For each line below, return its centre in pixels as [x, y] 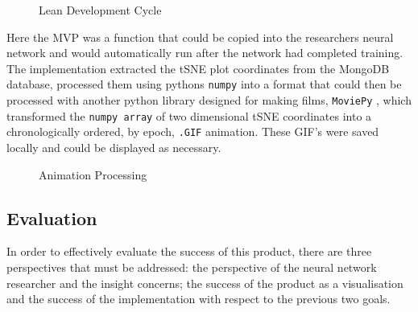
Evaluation [52, 218]
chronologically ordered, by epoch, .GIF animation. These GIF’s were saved [193, 131]
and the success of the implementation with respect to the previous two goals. [199, 299]
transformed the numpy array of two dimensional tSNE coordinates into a [189, 115]
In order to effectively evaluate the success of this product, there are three [189, 251]
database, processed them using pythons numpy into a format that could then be [204, 84]
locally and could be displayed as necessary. [114, 147]
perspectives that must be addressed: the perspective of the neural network [192, 267]
